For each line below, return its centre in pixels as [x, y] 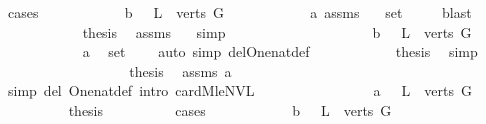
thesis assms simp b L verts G [277, 31]
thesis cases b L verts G [230, 109]
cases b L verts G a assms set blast [239, 12]
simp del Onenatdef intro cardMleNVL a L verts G [239, 90]
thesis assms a [180, 70]
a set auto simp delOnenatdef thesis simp [280, 51]
